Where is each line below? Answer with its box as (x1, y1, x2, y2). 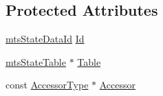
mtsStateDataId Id (6, 32, 85, 46)
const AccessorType (6, 77, 89, 92)
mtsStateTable (6, 54, 66, 69)
